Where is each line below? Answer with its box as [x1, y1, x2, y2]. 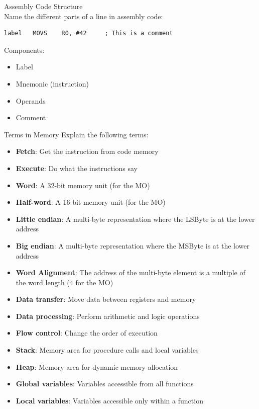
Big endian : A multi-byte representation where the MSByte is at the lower [16, 240, 249, 251]
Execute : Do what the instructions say [16, 162, 138, 173]
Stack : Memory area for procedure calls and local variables [16, 345, 199, 355]
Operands [16, 95, 46, 106]
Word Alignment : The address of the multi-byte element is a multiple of [16, 267, 245, 278]
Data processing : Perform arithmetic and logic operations [16, 310, 200, 321]
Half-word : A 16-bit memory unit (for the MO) [16, 197, 166, 207]
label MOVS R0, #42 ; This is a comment [4, 30, 173, 37]
